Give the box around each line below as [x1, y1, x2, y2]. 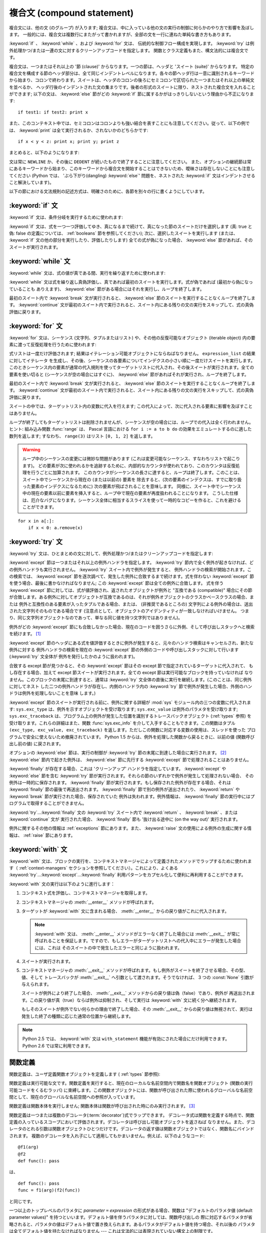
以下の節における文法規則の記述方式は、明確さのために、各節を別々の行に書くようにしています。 [9, 188, 207, 194]
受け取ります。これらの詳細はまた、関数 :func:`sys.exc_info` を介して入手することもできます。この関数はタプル [9, 720, 236, 726]
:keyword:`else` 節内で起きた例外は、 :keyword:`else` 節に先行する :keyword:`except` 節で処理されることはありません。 [9, 757, 252, 762]
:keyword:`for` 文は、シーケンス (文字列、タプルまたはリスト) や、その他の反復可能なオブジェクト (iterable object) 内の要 [9, 334, 256, 340]
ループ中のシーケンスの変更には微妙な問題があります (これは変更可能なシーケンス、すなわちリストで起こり [22, 456, 240, 462]
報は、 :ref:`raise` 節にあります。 [9, 832, 76, 838]
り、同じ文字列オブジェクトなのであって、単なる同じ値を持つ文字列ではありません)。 [9, 615, 183, 621]
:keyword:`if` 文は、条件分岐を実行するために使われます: [9, 215, 123, 220]
